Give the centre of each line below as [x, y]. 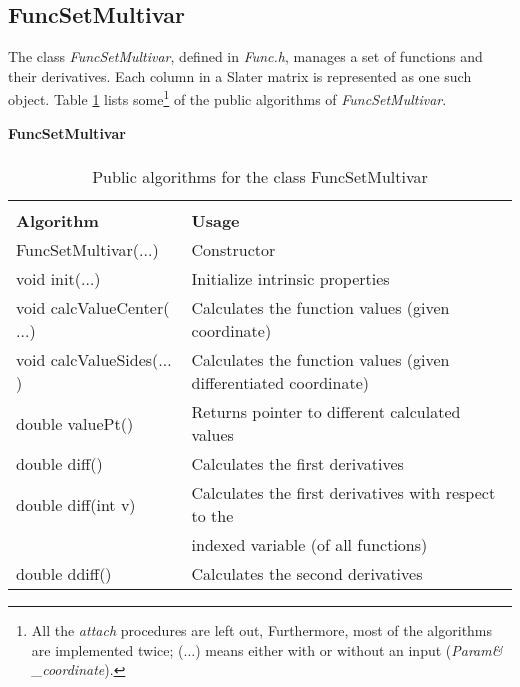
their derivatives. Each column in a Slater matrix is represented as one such [240, 75]
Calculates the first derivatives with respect [343, 493]
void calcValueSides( [87, 360]
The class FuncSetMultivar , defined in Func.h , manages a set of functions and [245, 56]
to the [212, 516]
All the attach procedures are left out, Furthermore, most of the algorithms [262, 630]
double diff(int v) [76, 504]
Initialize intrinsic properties [290, 279]
